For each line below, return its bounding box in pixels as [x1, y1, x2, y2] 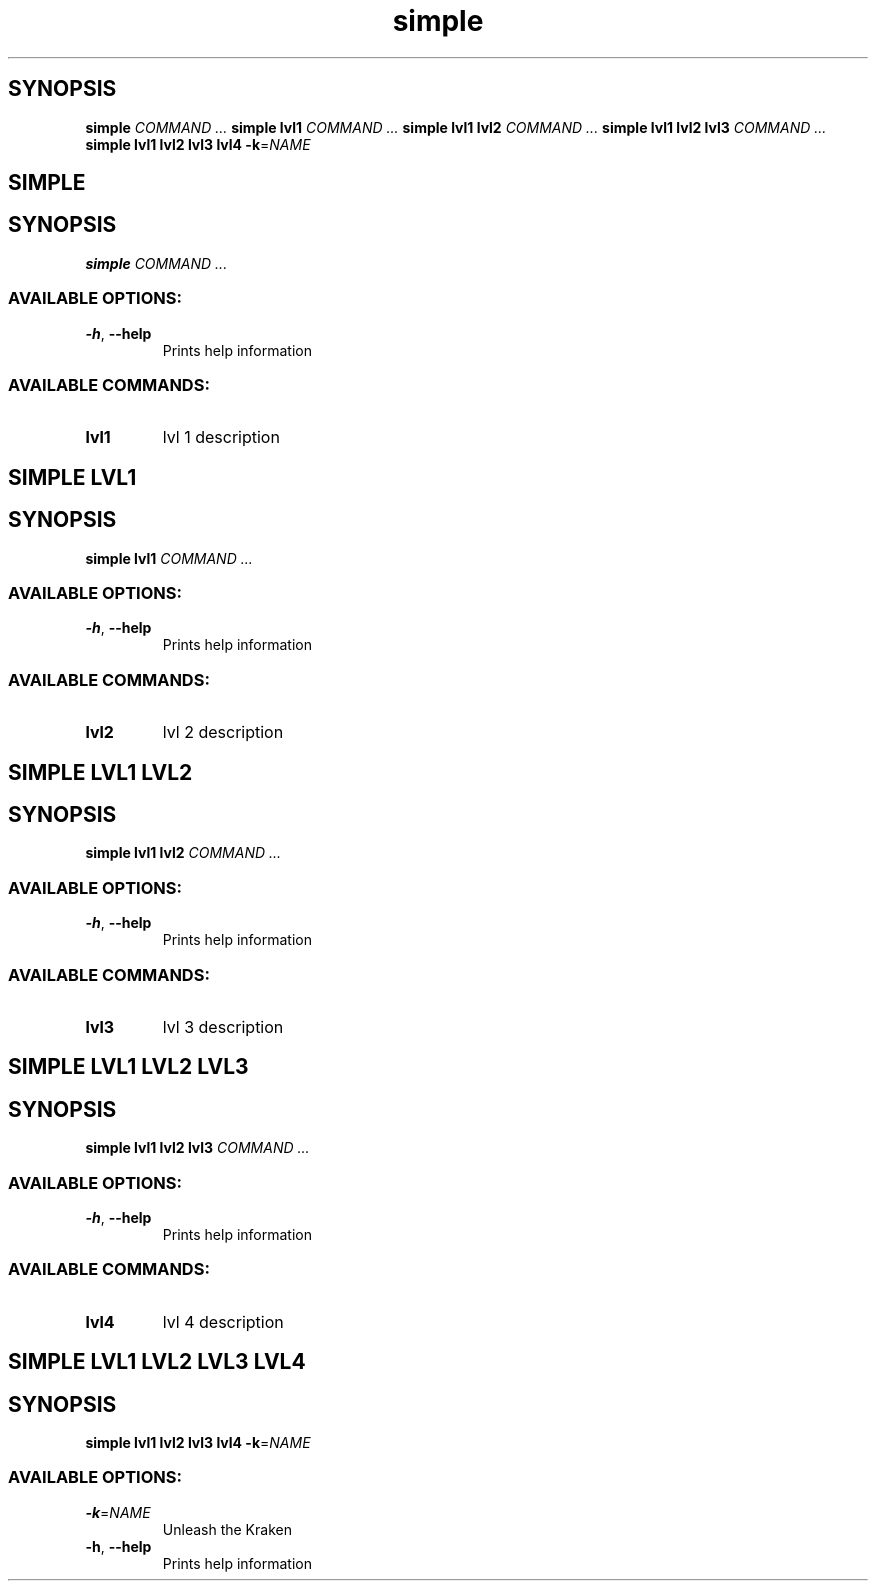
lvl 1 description [162, 427, 280, 448]
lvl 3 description [162, 1016, 284, 1037]
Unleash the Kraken [162, 1520, 292, 1538]
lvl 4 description [162, 1311, 284, 1332]
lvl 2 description [162, 722, 284, 743]
